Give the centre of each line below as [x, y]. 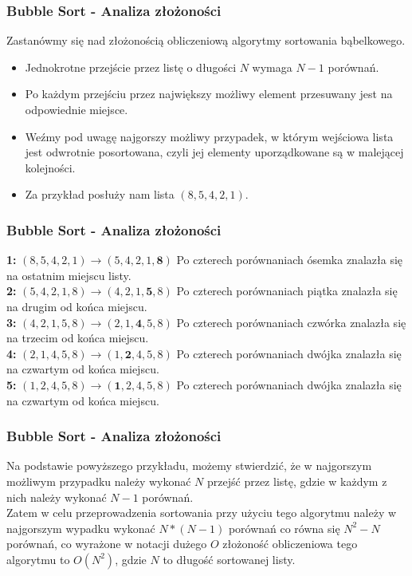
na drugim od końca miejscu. [77, 306]
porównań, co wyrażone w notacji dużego [107, 544]
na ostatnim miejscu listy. [69, 275]
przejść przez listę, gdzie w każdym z [297, 481]
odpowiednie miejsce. [77, 109]
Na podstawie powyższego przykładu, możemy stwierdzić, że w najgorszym [189, 466]
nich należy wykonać [57, 497]
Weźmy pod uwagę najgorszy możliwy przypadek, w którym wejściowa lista [209, 136]
